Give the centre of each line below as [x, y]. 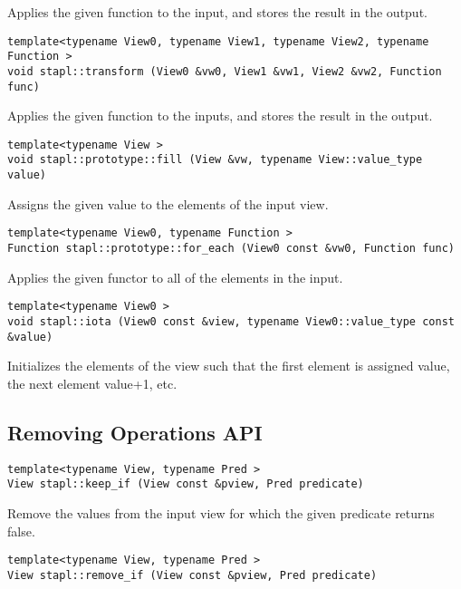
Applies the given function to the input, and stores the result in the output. [217, 12]
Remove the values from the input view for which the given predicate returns [221, 512]
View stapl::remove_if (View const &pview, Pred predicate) [192, 575]
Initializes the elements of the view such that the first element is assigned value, [229, 366]
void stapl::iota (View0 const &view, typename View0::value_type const [231, 321]
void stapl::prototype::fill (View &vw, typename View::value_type [215, 160]
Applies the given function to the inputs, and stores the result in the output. [220, 116]
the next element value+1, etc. [92, 383]
